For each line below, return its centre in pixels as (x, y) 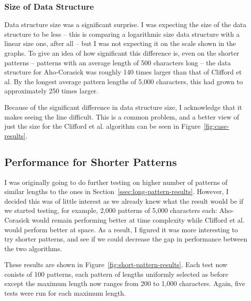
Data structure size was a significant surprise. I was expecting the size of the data (125, 24)
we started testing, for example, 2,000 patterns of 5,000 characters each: (111, 210)
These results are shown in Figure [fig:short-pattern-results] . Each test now (116, 264)
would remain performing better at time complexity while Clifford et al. (138, 219)
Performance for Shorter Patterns (91, 161)
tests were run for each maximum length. (65, 293)
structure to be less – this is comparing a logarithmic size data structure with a (122, 34)
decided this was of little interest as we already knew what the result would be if (124, 201)
